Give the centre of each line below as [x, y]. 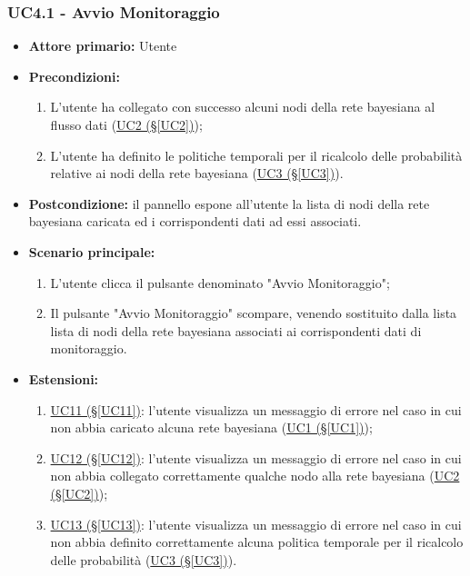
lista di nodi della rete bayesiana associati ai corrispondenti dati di [236, 330]
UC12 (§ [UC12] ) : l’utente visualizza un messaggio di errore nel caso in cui [256, 457]
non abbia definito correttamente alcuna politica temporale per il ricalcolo [257, 542]
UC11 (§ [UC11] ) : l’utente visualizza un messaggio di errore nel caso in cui [256, 409]
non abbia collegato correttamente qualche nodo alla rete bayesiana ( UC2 [255, 476]
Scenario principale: [92, 251]
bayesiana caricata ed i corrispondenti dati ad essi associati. [195, 221]
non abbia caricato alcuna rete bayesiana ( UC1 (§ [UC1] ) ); [211, 427]
